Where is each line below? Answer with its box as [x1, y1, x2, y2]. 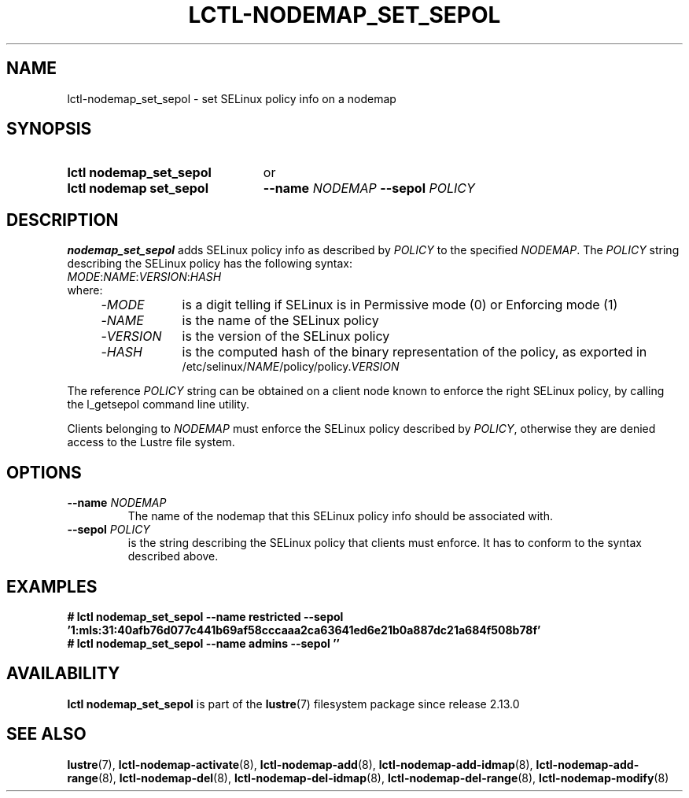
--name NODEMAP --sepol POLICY [263, 180, 475, 197]
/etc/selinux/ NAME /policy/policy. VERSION [182, 360, 400, 374]
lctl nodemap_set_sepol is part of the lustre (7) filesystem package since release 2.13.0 [67, 696, 520, 711]
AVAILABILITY [6, 663, 120, 684]
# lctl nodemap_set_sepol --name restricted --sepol [67, 609, 344, 623]
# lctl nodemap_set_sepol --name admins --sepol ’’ [67, 636, 340, 650]
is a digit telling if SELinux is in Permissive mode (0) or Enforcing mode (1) [182, 297, 618, 313]
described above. [127, 549, 219, 563]
